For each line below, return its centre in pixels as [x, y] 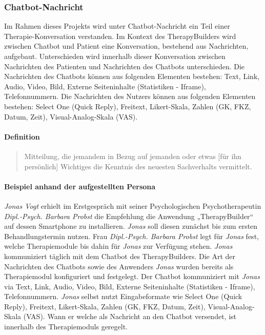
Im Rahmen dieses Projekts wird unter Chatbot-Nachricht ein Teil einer [117, 26]
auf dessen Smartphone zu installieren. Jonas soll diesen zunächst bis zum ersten [131, 226]
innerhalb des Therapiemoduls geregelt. [66, 327]
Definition [22, 136]
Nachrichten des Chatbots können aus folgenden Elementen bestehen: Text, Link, [132, 76]
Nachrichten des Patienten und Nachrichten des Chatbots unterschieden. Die [125, 66]
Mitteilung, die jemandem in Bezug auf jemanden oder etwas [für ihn [133, 156]
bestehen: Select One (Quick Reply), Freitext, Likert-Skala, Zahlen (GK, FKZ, [128, 106]
